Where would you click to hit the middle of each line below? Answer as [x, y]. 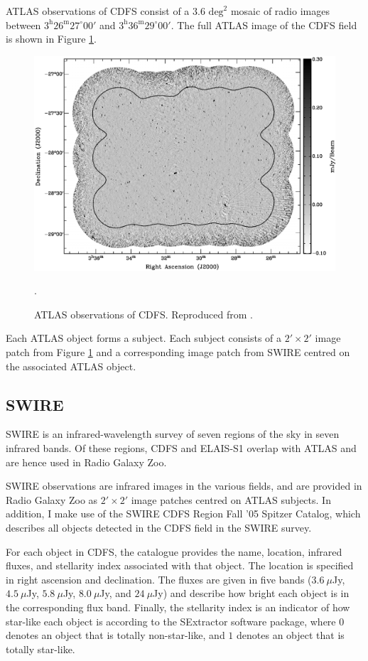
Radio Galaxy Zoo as [52, 499]
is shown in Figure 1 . [51, 39]
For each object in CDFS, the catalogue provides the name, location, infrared [174, 551]
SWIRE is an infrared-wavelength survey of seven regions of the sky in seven [173, 434]
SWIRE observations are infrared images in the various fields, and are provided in [184, 486]
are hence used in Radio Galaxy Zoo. [86, 462]
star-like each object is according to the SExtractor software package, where [171, 621]
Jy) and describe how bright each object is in [251, 593]
